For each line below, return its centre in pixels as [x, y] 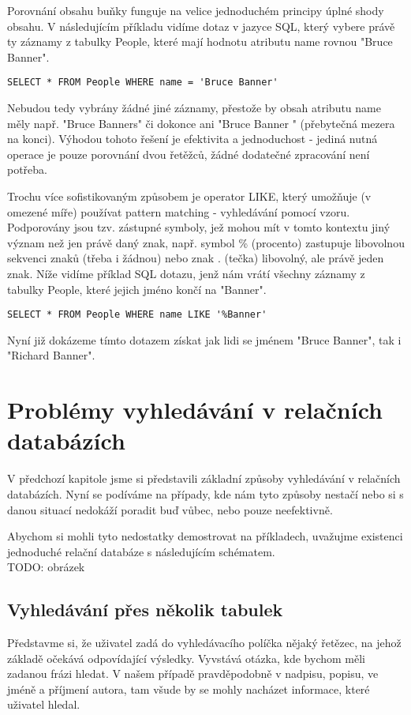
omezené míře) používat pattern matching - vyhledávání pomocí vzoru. [179, 211]
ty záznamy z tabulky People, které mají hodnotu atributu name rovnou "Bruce [200, 41]
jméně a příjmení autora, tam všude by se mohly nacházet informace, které [189, 689]
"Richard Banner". [51, 355]
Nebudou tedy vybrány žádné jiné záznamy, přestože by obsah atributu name [194, 108]
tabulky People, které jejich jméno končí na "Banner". [137, 289]
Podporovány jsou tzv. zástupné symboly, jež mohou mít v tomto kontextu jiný [199, 227]
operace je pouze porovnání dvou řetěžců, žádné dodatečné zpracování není [189, 154]
